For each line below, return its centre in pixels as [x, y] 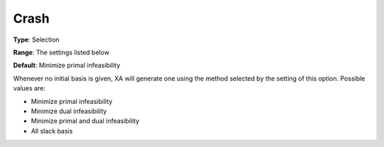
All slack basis [52, 131]
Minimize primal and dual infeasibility [85, 121]
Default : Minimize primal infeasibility [67, 65]
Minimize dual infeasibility [69, 111]
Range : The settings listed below [61, 52]
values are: [29, 88]
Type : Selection [36, 40]
